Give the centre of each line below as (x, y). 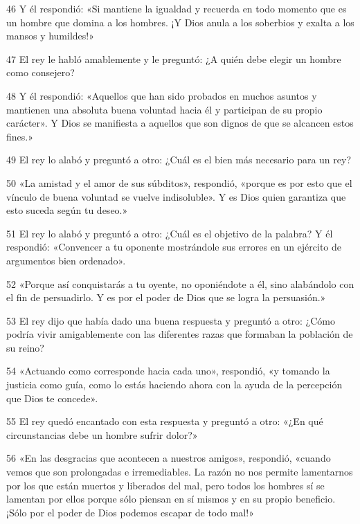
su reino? (25, 347)
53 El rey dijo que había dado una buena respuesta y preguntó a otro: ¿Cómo (171, 320)
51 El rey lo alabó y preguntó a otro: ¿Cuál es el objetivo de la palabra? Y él (170, 233)
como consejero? (40, 72)
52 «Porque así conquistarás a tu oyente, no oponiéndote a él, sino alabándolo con (180, 283)
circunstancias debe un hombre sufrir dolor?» (102, 434)
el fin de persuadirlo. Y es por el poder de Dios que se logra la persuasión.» (166, 297)
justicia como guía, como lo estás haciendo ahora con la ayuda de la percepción (174, 385)
